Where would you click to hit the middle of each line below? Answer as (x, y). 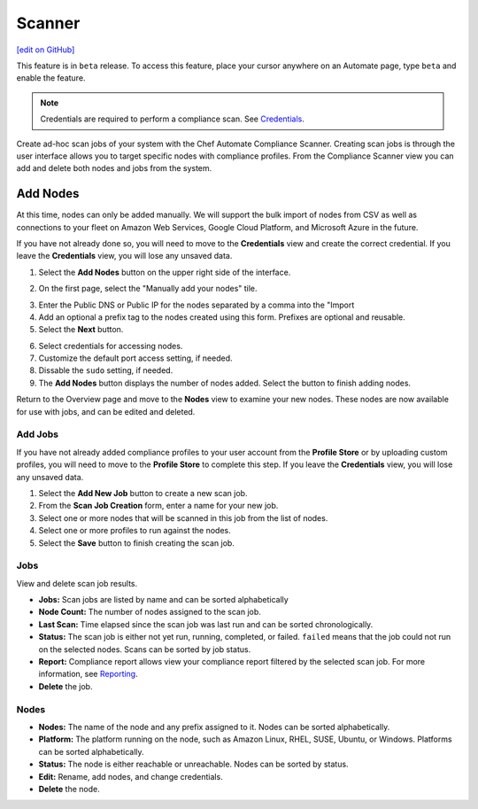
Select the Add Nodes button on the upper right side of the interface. (165, 272)
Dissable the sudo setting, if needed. (106, 370)
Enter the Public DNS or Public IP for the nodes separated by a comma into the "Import (197, 305)
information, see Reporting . (89, 674)
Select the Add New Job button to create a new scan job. (143, 493)
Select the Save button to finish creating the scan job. (136, 543)
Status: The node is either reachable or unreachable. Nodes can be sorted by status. (193, 764)
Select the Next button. (81, 330)
